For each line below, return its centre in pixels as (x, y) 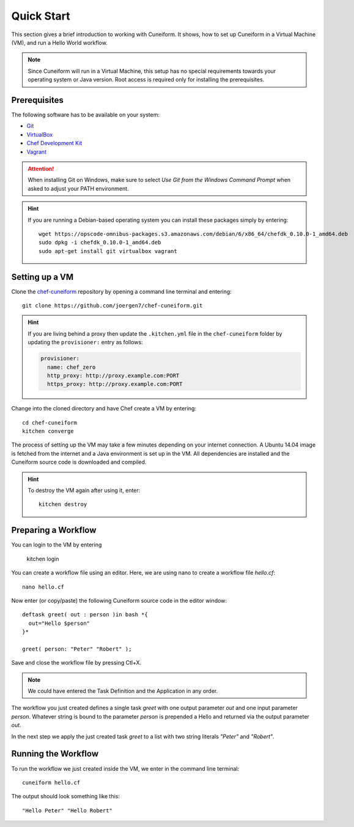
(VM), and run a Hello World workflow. (60, 42)
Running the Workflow (55, 754)
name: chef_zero (71, 367)
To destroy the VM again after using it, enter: (84, 491)
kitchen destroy (63, 504)
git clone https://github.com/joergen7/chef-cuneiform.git (112, 305)
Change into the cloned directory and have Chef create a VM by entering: (104, 409)
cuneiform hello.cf (51, 782)
